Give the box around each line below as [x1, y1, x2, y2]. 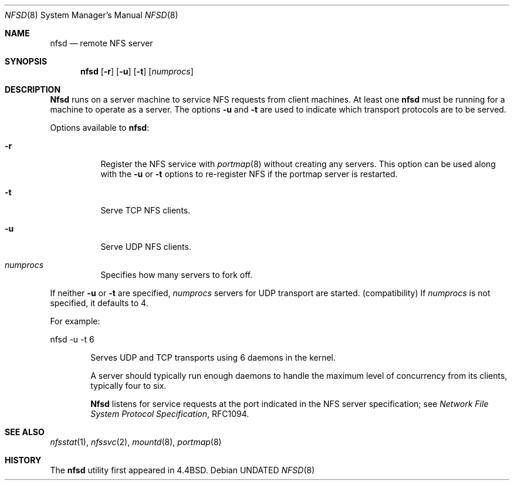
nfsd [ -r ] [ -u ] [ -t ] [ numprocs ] [80, 66, 194, 76]
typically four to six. [90, 381, 167, 391]
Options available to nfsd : [50, 123, 150, 133]
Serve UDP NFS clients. [100, 242, 191, 252]
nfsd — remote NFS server [50, 38, 153, 48]
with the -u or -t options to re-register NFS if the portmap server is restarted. [100, 169, 398, 179]
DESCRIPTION [5, 84, 61, 94]
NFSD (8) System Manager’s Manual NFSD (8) [5, 10, 178, 20]
